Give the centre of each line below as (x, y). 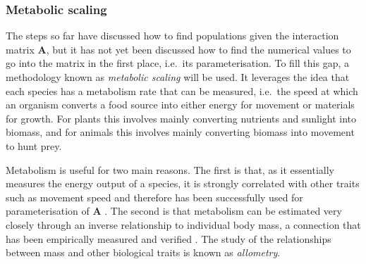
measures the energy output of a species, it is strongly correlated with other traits (183, 183)
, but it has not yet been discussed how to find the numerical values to (199, 49)
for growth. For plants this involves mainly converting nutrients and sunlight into (181, 118)
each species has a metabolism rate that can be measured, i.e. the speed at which (182, 90)
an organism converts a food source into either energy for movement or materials (180, 105)
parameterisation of (48, 211)
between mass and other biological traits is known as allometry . (143, 252)
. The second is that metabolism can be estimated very (223, 211)
